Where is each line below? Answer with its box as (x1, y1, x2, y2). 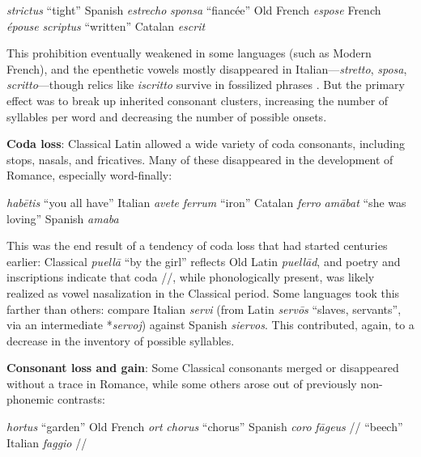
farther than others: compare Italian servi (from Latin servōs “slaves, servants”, (6, 300, 402, 317)
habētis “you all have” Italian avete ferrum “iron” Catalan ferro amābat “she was (6, 193, 406, 210)
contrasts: (57, 391, 105, 408)
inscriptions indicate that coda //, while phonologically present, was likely (6, 269, 375, 286)
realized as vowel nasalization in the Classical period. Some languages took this (6, 284, 400, 301)
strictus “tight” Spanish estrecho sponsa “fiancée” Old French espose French (6, 2, 381, 18)
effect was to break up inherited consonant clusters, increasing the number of (6, 91, 389, 108)
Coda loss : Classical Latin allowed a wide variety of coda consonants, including (6, 135, 405, 152)
